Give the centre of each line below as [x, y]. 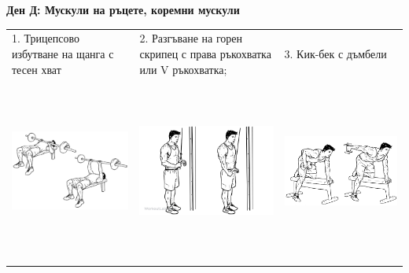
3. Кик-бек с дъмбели [335, 53]
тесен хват [37, 69]
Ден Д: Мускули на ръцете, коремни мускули [123, 9]
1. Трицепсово [46, 38]
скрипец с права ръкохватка [205, 53]
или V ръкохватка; [183, 69]
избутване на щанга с [63, 53]
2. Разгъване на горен [191, 38]
